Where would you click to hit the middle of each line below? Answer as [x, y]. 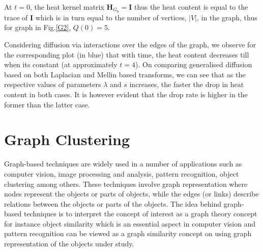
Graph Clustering [67, 139]
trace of [16, 17]
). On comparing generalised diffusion [194, 64]
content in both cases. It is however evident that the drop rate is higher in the [126, 94]
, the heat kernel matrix [67, 7]
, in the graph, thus [227, 17]
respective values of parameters [53, 84]
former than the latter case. [47, 104]
